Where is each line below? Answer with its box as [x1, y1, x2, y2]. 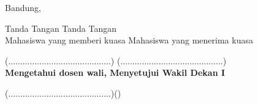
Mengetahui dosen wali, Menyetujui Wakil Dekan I [5, 66, 226, 79]
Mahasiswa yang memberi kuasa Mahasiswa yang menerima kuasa [5, 34, 253, 46]
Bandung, [5, 1, 41, 13]
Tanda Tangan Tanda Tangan [5, 21, 117, 34]
